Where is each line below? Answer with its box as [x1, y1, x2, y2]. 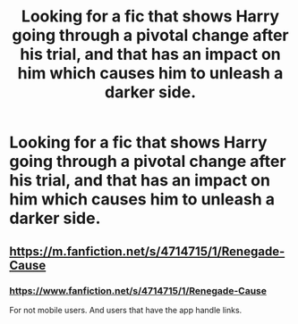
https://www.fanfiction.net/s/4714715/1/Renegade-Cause [9, 284, 267, 296]
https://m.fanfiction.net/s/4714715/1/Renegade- [9, 244, 285, 259]
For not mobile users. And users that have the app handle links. [9, 304, 243, 315]
